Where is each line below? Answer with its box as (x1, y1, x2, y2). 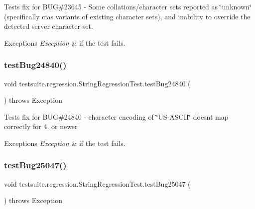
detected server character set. (4, 21, 93, 31)
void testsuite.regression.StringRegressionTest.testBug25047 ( (4, 178, 191, 189)
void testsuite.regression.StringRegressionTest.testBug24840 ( (4, 78, 191, 88)
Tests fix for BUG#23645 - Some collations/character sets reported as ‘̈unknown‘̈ (4, 1, 252, 11)
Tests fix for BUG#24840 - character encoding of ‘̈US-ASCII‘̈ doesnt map (4, 111, 229, 122)
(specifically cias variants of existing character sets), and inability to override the (4, 11, 251, 21)
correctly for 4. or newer (4, 121, 78, 132)
